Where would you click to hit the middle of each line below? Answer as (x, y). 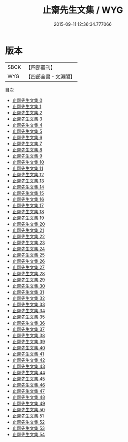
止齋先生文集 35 (29, 317)
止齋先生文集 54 (29, 434)
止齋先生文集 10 (28, 162)
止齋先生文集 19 (28, 218)
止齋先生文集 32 (29, 298)
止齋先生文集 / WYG (83, 10)
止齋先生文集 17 (28, 205)
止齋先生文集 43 (29, 366)
